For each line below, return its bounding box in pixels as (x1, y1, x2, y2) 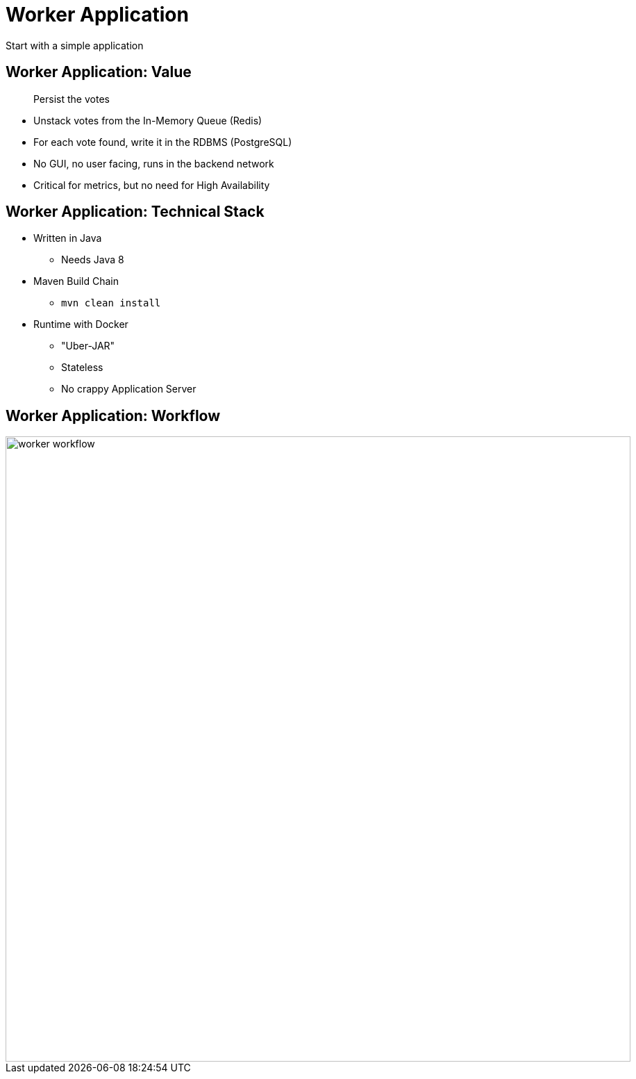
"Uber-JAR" (61, 340, 115, 352)
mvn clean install (61, 297, 161, 309)
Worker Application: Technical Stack (6, 203, 265, 221)
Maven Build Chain (33, 275, 119, 288)
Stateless (61, 361, 103, 374)
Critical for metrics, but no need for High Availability (33, 179, 270, 191)
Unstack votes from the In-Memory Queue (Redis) (33, 114, 262, 126)
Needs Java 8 (61, 254, 124, 266)
